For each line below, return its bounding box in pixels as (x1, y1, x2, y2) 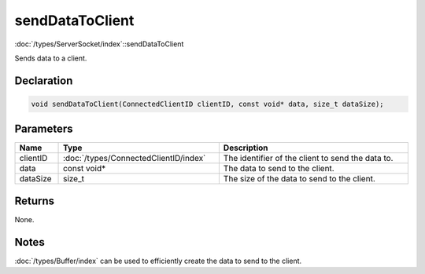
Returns (14, 194, 55, 207)
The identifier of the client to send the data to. (223, 153, 394, 164)
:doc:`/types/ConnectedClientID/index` (63, 153, 206, 164)
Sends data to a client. (14, 53, 87, 63)
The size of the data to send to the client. (223, 174, 375, 184)
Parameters (14, 122, 73, 136)
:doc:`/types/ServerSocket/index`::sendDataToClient (14, 39, 184, 49)
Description (223, 142, 268, 153)
